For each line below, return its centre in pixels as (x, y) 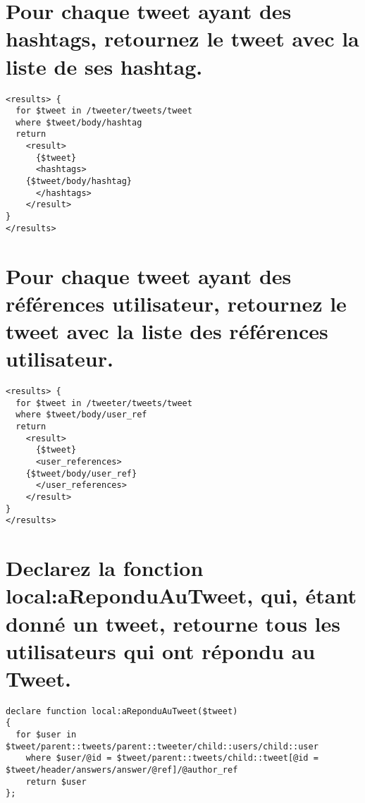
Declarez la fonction (105, 568)
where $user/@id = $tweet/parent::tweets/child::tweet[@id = (172, 758)
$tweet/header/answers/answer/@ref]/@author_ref (122, 770)
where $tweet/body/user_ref (81, 415)
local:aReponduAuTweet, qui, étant (181, 595)
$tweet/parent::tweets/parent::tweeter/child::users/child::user (162, 746)
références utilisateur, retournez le (176, 303)
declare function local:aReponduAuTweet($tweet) (122, 711)
